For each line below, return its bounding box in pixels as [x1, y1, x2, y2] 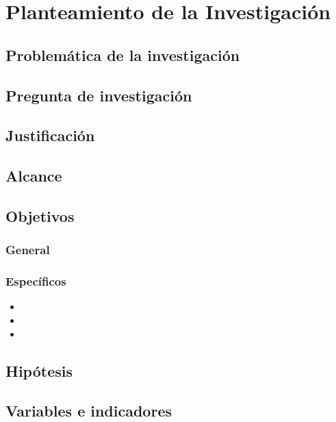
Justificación [5, 125, 95, 146]
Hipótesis [5, 360, 73, 381]
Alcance [5, 165, 62, 186]
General [5, 241, 50, 258]
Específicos [5, 273, 66, 290]
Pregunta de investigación [5, 84, 192, 105]
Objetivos [5, 205, 75, 226]
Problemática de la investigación [5, 44, 240, 65]
